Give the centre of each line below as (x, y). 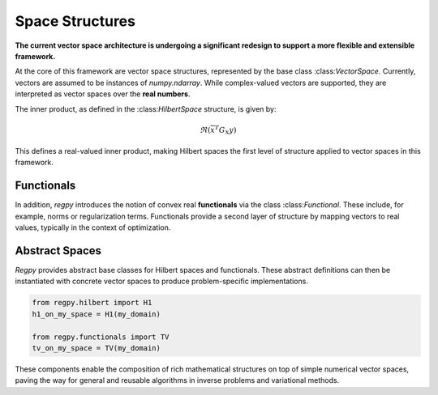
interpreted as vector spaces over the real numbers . (103, 94)
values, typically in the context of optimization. (93, 227)
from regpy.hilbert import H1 (92, 303)
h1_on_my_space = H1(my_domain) (97, 314)
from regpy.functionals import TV (101, 337)
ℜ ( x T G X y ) (218, 130)
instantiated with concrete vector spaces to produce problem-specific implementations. (161, 281)
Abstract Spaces (58, 251)
